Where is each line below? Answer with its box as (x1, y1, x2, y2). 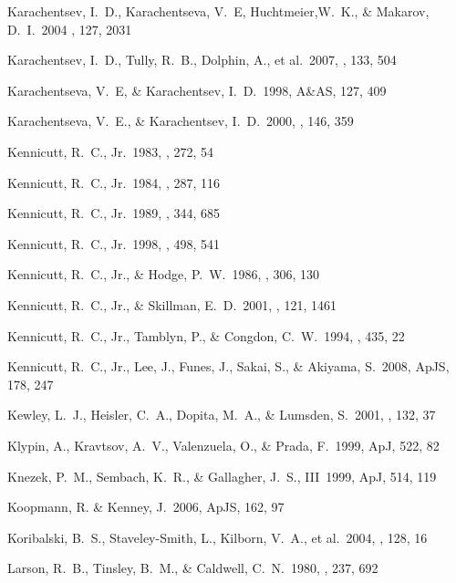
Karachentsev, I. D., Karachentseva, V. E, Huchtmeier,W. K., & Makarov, (7, 2, 430, 20)
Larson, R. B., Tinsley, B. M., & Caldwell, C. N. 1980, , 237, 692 (7, 558, 378, 578)
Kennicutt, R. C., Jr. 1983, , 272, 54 (7, 141, 214, 161)
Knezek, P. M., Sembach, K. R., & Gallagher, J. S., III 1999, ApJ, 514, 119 (7, 466, 437, 485)
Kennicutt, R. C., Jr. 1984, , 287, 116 (7, 172, 221, 192)
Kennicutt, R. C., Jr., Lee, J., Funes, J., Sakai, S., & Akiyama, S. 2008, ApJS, (7, 357, 450, 376)
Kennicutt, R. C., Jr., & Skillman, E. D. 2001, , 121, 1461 (7, 295, 337, 314)
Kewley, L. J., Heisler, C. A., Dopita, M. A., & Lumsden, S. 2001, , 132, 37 (7, 405, 436, 424)
